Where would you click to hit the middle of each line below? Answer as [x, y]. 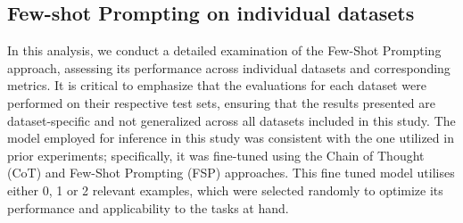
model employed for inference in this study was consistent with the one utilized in [231, 138]
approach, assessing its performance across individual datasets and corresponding [229, 67]
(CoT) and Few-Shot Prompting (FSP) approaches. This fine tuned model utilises [231, 173]
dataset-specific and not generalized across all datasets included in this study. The [231, 120]
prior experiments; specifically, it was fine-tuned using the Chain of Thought [216, 155]
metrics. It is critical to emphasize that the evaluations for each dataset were [217, 85]
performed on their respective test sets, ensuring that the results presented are [222, 102]
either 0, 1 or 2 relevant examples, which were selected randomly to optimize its [225, 190]
